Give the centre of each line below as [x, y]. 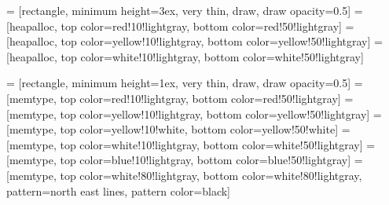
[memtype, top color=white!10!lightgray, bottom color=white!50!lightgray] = [191, 144]
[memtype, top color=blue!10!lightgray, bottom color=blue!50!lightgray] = [185, 160]
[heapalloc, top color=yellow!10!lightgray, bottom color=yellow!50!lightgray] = [194, 41]
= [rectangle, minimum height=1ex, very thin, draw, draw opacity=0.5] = [185, 83]
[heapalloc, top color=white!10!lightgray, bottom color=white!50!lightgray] [185, 56]
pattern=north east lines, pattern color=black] [119, 190]
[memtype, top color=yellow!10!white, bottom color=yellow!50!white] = [178, 129]
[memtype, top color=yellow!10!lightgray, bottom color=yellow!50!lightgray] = [194, 113]
